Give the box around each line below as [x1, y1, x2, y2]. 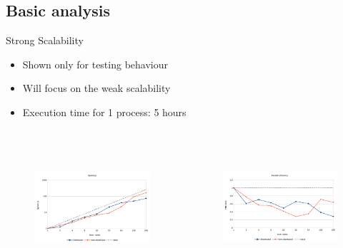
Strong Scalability [6, 33, 84, 48]
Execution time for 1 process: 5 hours [22, 104, 187, 119]
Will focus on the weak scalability [22, 81, 171, 95]
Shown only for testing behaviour [22, 56, 168, 71]
